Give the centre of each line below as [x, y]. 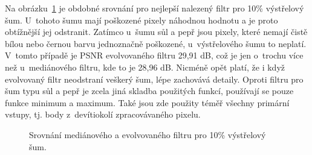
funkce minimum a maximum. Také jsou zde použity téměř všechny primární [147, 102]
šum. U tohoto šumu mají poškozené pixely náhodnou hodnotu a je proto [141, 20]
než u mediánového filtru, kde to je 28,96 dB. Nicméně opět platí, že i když [145, 67]
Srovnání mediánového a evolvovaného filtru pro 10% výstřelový [148, 134]
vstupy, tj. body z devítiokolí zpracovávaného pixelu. [103, 114]
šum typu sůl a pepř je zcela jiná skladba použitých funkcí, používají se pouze [149, 91]
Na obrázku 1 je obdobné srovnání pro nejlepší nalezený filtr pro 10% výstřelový [154, 8]
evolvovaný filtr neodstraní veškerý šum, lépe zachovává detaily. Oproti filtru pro [154, 79]
